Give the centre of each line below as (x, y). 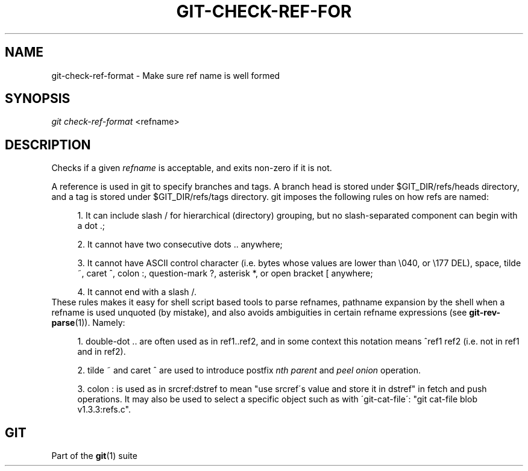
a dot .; (91, 226)
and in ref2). (102, 352)
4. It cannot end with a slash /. (137, 292)
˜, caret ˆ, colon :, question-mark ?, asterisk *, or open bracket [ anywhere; (225, 273)
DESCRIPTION (48, 145)
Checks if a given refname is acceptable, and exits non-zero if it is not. (192, 168)
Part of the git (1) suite (94, 456)
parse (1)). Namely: (88, 323)
